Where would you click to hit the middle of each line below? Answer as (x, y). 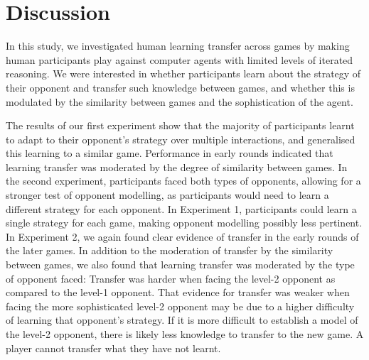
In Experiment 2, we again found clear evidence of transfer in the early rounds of (182, 236)
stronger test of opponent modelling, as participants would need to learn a (167, 195)
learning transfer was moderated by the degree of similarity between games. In (177, 167)
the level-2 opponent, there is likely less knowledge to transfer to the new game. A (185, 334)
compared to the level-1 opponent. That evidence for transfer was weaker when (178, 292)
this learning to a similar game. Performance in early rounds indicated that (170, 153)
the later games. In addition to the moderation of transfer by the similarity (170, 250)
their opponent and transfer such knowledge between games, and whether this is (180, 87)
